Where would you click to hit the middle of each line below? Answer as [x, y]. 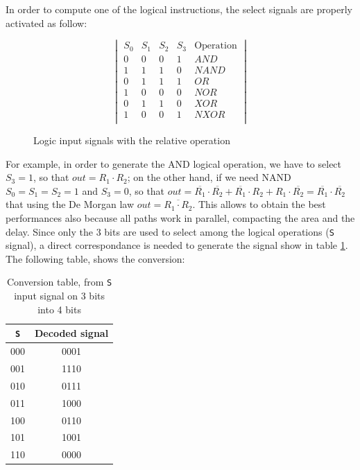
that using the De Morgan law [70, 204]
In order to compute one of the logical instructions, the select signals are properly [179, 9]
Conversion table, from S [59, 282]
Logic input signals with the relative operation [132, 140]
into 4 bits [59, 309]
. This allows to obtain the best [259, 204]
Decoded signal [72, 333]
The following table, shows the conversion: [95, 258]
